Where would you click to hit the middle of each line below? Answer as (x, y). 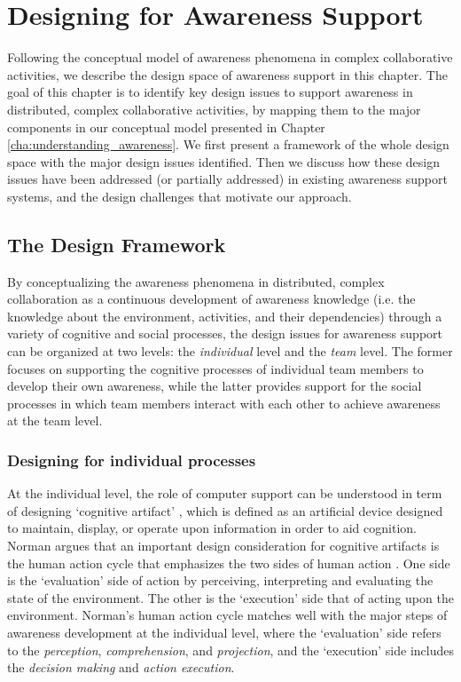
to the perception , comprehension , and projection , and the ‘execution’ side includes (230, 650)
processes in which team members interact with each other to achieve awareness (224, 403)
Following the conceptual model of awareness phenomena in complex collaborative (230, 57)
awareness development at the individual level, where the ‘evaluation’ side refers (224, 632)
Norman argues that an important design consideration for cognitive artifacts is (223, 546)
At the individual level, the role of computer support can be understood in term (225, 493)
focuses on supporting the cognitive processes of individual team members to (215, 368)
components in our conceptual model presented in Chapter (166, 127)
